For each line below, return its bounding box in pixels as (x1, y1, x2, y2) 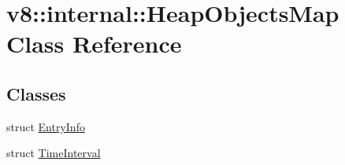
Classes (6, 81, 66, 105)
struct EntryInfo (6, 118, 85, 134)
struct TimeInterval (6, 145, 101, 161)
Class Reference (6, 27, 182, 60)
